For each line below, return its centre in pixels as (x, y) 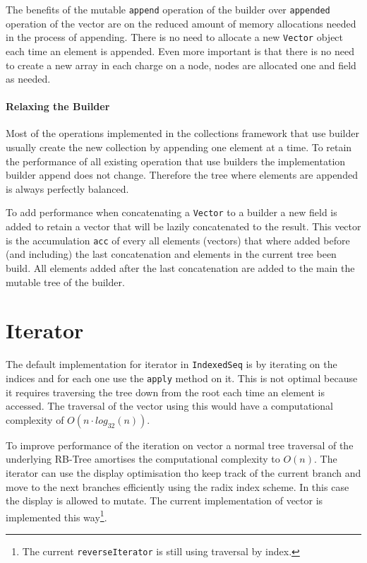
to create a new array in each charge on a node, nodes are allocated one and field (181, 65)
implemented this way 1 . (56, 516)
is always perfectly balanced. (67, 188)
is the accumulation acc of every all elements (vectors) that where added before (178, 240)
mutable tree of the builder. (65, 281)
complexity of (35, 419)
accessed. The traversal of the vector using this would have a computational (170, 406)
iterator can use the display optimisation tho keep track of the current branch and (183, 472)
